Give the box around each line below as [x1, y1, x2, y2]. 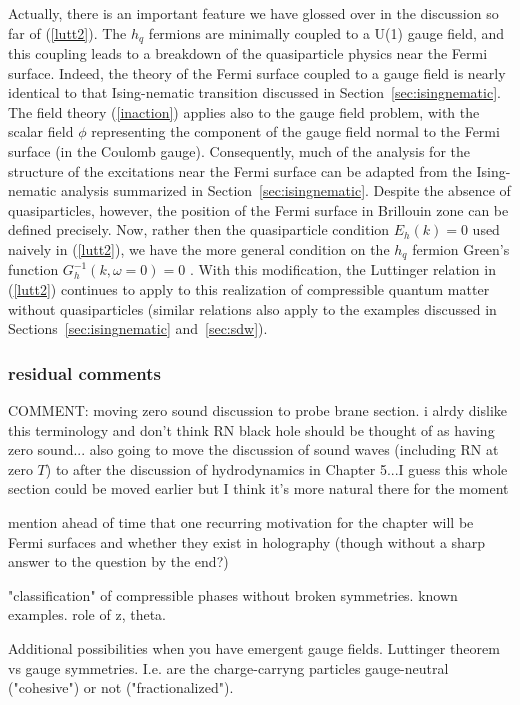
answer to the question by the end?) [8, 551, 229, 572]
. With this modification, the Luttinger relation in [189, 259, 496, 280]
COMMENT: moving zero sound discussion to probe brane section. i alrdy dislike [8, 400, 507, 421]
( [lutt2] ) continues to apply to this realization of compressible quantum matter [8, 279, 490, 300]
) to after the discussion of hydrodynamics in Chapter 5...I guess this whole [45, 458, 508, 479]
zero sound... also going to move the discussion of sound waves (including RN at [8, 439, 499, 460]
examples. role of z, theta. [8, 604, 166, 625]
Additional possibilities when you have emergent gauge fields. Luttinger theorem [8, 637, 500, 658]
